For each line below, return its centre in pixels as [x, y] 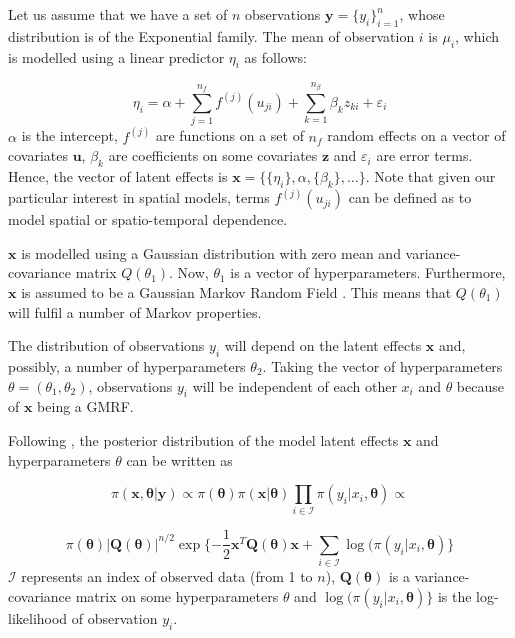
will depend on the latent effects [323, 345]
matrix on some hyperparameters [177, 595]
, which [477, 35]
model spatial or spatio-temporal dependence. [148, 219]
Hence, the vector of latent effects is [118, 175]
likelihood [38, 617]
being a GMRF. [85, 406]
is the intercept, [69, 135]
